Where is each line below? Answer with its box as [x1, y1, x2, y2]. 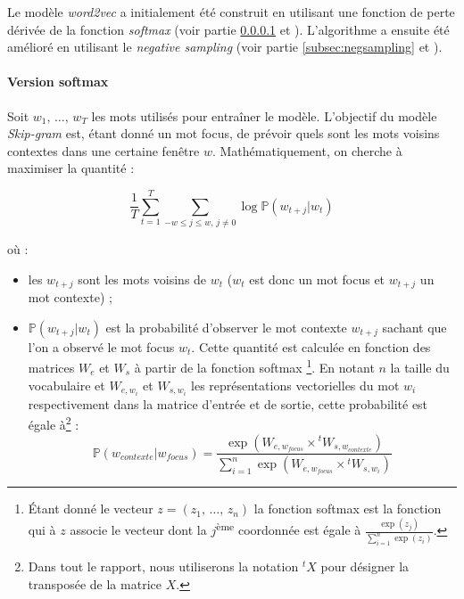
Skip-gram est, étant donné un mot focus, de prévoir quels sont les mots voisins [7, 124, 440, 143]
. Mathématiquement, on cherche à [211, 141, 402, 160]
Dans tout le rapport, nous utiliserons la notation [28, 557, 299, 576]
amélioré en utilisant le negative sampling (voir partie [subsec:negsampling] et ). [7, 37, 443, 56]
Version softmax [7, 72, 109, 91]
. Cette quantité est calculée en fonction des [191, 337, 431, 356]
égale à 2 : [28, 413, 79, 433]
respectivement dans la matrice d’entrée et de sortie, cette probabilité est [28, 394, 428, 413]
